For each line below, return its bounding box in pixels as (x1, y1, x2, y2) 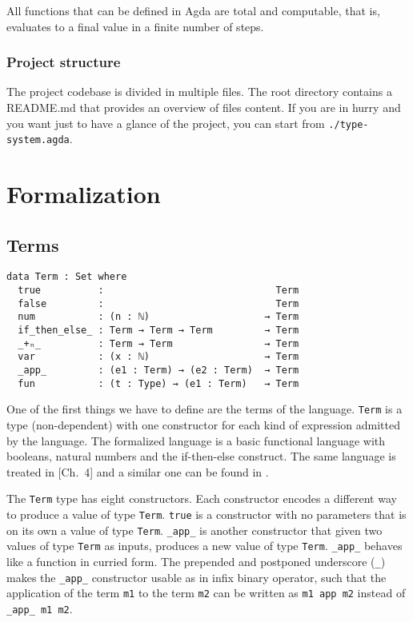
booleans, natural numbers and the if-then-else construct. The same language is (6, 448, 396, 465)
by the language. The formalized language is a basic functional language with (6, 432, 386, 449)
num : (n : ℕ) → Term (18, 311, 299, 323)
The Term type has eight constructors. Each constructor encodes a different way (6, 490, 397, 507)
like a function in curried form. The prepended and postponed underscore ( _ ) (6, 553, 386, 570)
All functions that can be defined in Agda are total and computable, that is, (6, 2, 380, 18)
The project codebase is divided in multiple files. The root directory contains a (6, 83, 392, 100)
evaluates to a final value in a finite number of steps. (6, 18, 264, 34)
